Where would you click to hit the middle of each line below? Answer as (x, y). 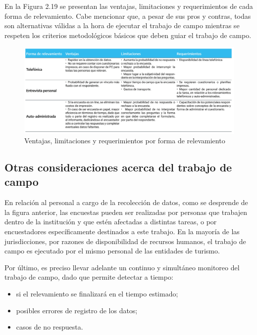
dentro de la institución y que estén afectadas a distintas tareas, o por (111, 222)
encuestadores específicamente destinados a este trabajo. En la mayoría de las (122, 231)
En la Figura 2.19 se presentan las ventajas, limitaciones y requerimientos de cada (129, 6)
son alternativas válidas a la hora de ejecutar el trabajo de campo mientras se (122, 25)
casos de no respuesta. (50, 327)
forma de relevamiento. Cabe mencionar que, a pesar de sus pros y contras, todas (128, 16)
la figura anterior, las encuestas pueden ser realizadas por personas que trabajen (126, 212)
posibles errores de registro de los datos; (77, 310)
